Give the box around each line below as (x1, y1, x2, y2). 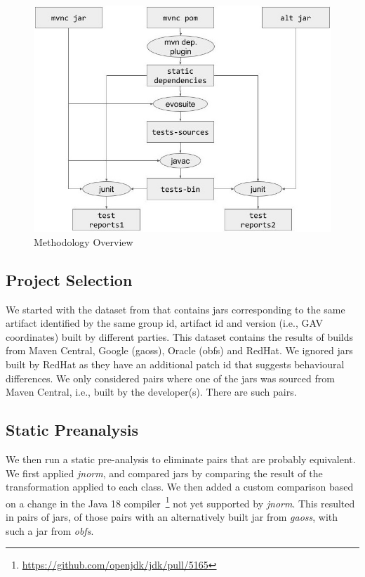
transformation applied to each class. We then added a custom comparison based (6, 479, 354, 494)
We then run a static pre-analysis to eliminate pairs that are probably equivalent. (6, 452, 356, 466)
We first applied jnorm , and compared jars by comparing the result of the (6, 465, 323, 480)
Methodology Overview (34, 234, 133, 249)
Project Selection (6, 268, 133, 290)
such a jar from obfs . (6, 523, 94, 538)
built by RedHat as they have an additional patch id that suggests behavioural (6, 357, 345, 372)
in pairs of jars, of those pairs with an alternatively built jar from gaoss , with (6, 510, 338, 524)
